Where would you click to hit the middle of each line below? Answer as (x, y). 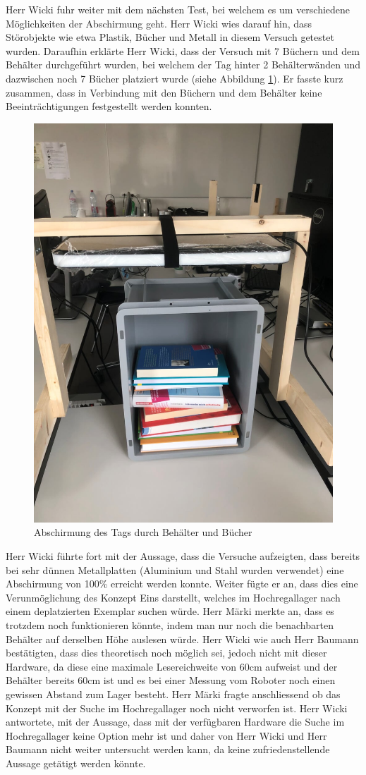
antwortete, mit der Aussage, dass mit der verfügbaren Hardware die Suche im (175, 722)
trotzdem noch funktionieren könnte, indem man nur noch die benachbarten (170, 624)
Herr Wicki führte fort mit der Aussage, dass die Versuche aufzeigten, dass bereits (183, 556)
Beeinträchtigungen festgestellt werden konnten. (109, 106)
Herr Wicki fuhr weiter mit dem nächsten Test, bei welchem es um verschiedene (178, 9)
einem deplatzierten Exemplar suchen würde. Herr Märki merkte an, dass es (170, 611)
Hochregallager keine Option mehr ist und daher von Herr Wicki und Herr (166, 735)
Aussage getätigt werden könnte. (76, 763)
